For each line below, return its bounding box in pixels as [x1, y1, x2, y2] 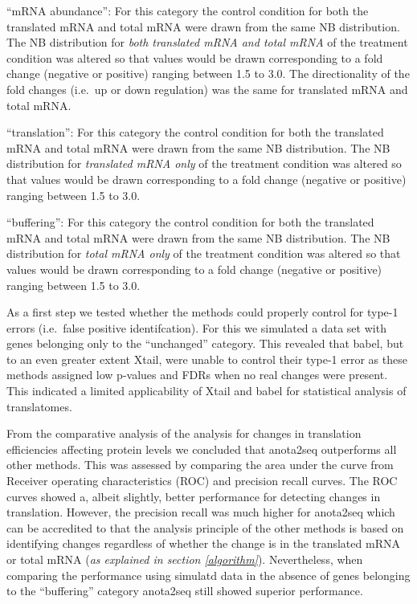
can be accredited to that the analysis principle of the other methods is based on [6, 519, 404, 536]
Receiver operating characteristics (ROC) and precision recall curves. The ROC [6, 472, 398, 489]
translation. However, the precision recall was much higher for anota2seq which [6, 504, 395, 520]
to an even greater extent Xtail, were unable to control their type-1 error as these [6, 350, 407, 367]
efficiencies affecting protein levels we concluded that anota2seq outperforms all [6, 440, 397, 457]
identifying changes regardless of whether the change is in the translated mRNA [6, 535, 400, 552]
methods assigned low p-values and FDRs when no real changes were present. [6, 366, 388, 383]
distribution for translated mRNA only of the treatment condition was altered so [6, 155, 402, 172]
